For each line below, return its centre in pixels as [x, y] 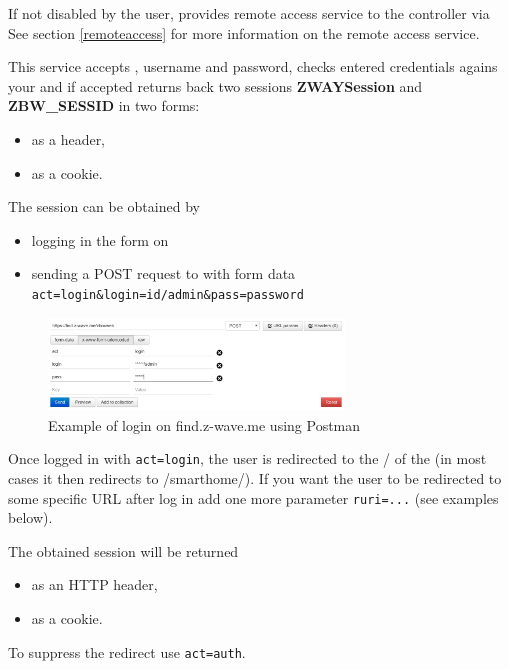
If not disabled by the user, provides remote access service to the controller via [249, 13]
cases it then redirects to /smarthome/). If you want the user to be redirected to [255, 478]
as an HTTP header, [94, 584]
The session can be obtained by [104, 206]
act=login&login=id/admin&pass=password [167, 294]
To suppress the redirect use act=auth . [127, 651]
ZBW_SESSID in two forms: [104, 105]
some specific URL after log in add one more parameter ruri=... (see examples [253, 497]
